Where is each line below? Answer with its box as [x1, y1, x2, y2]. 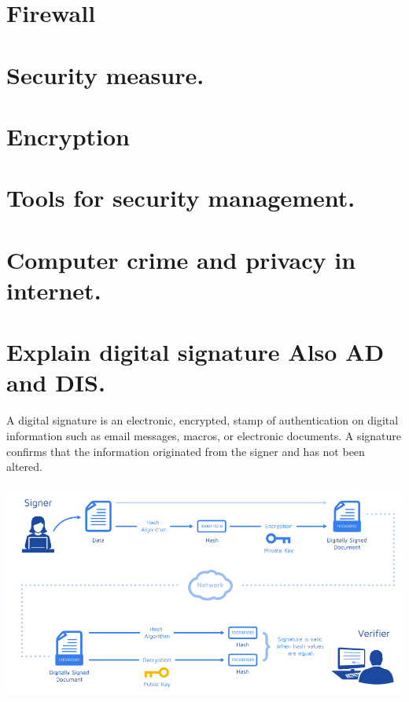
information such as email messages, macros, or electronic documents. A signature [6, 427, 402, 443]
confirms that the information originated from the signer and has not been [6, 443, 365, 459]
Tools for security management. [6, 182, 356, 214]
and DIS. [6, 366, 105, 399]
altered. [6, 458, 42, 475]
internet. [6, 274, 101, 306]
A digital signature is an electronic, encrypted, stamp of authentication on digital [6, 412, 399, 428]
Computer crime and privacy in [6, 243, 356, 275]
